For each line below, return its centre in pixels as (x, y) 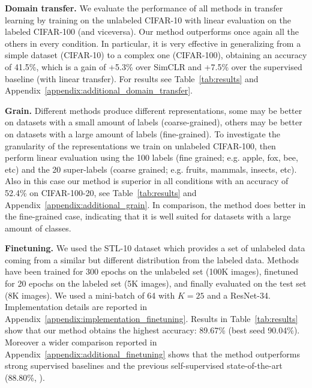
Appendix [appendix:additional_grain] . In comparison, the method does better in (155, 204)
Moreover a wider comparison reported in (81, 342)
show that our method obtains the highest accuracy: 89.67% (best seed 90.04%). (152, 330)
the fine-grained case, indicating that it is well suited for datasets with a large (148, 216)
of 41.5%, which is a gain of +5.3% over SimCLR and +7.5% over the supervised (154, 66)
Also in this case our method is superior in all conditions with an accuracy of (147, 181)
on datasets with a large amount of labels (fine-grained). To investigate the (142, 133)
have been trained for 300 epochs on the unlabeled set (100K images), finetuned (152, 271)
